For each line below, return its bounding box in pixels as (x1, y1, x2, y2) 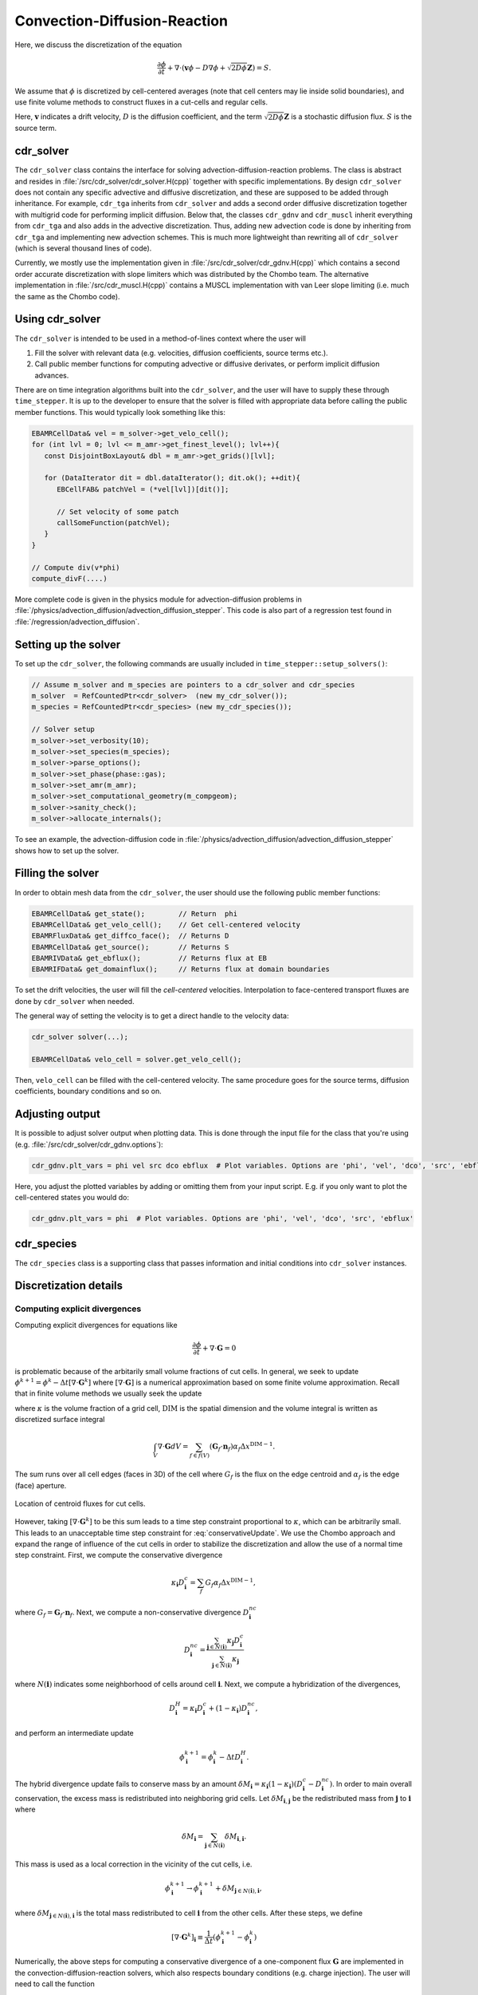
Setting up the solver (14, 638, 121, 651)
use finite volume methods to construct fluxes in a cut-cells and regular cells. (14, 97, 268, 107)
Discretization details (14, 1279, 123, 1293)
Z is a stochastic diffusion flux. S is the (284, 112, 412, 121)
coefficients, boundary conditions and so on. (14, 1086, 163, 1096)
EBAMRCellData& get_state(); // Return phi (31, 909, 238, 918)
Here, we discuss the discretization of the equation (14, 40, 182, 49)
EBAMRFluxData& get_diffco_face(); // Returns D (31, 931, 229, 941)
